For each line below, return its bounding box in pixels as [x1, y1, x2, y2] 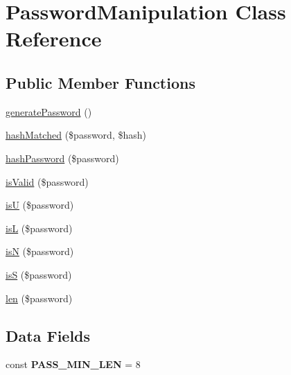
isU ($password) [6, 198, 74, 212]
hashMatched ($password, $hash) [6, 128, 146, 142]
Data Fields [6, 324, 91, 346]
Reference [6, 24, 102, 53]
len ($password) [6, 290, 73, 305]
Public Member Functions [6, 71, 195, 93]
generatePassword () [6, 104, 92, 119]
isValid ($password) [6, 174, 89, 189]
